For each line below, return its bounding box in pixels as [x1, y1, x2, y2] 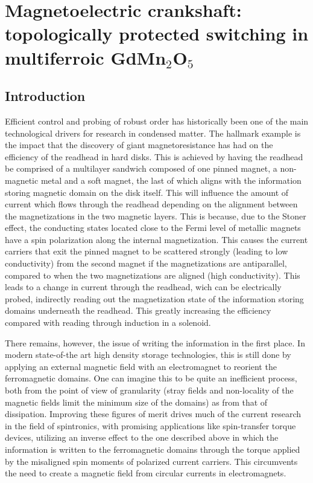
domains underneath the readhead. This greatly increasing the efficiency [5, 304, 271, 317]
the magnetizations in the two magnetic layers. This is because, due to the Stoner [5, 209, 306, 222]
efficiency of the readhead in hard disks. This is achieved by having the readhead [5, 150, 303, 163]
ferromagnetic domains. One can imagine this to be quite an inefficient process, [5, 372, 297, 384]
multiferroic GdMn [5, 45, 166, 70]
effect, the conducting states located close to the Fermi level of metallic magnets [5, 221, 301, 234]
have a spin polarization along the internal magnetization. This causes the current [5, 233, 308, 245]
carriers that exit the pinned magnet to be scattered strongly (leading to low [5, 245, 288, 258]
